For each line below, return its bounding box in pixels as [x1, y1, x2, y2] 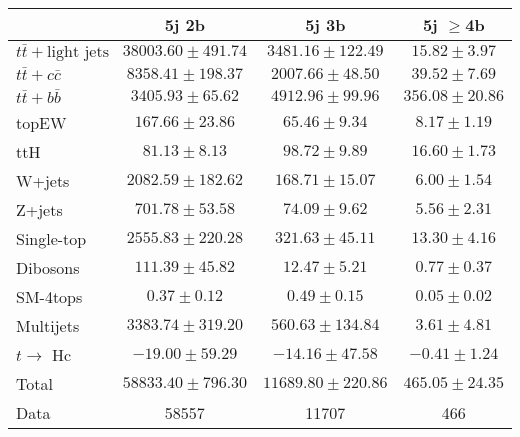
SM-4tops [16, 284, 83, 308]
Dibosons [16, 255, 80, 279]
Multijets [16, 313, 80, 337]
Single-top [16, 226, 87, 250]
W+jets [16, 168, 70, 192]
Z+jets [16, 197, 63, 221]
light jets [47, 43, 109, 60]
